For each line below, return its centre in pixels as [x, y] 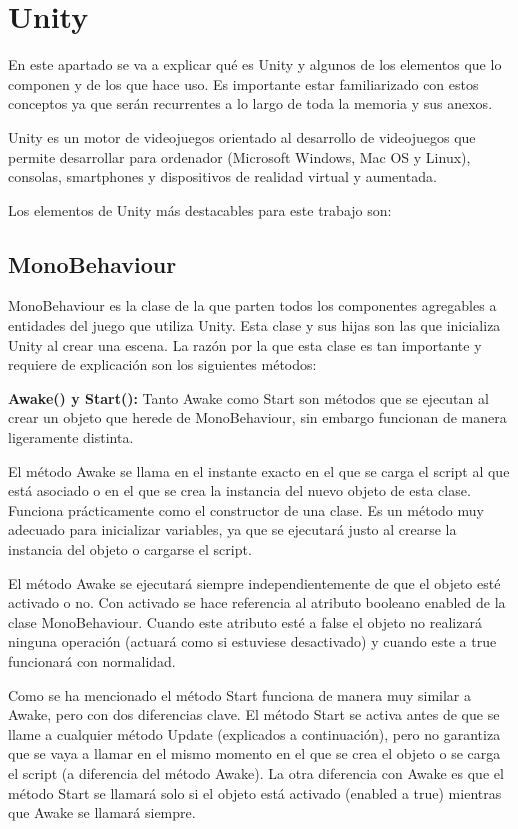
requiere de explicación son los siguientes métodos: [162, 364]
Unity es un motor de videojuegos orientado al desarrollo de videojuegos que [242, 136]
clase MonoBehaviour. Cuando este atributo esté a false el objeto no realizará [245, 621]
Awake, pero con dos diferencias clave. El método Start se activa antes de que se [254, 714]
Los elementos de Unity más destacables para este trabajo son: [200, 209]
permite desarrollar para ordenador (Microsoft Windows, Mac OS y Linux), [239, 156]
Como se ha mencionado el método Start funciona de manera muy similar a [240, 694]
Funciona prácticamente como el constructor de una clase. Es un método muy [246, 509]
